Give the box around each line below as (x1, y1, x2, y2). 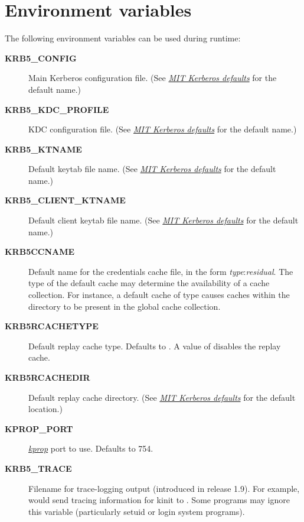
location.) (28, 403, 63, 415)
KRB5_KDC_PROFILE (5, 103, 109, 115)
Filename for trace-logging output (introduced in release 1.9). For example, (28, 482, 300, 494)
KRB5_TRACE (5, 462, 72, 474)
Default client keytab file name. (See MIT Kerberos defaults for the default (28, 214, 299, 226)
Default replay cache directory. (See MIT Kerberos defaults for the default (28, 391, 296, 403)
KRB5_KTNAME (5, 142, 82, 155)
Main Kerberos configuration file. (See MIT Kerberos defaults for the (28, 72, 277, 84)
